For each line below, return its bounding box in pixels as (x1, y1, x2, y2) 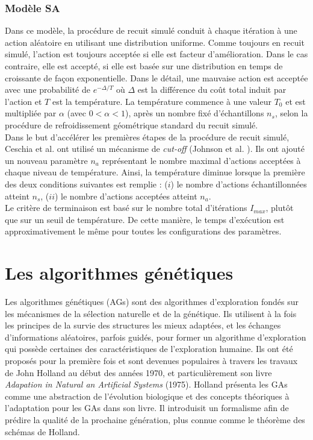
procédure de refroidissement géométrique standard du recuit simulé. (5, 118, 258, 131)
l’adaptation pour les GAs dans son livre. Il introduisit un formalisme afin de (5, 401, 289, 414)
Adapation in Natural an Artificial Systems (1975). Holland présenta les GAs (5, 378, 288, 391)
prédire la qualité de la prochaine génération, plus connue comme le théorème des (5, 413, 305, 426)
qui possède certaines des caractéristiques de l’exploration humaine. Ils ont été (5, 342, 293, 355)
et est (285, 95, 306, 107)
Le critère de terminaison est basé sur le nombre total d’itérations (5, 201, 247, 214)
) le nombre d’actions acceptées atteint (54, 189, 197, 202)
